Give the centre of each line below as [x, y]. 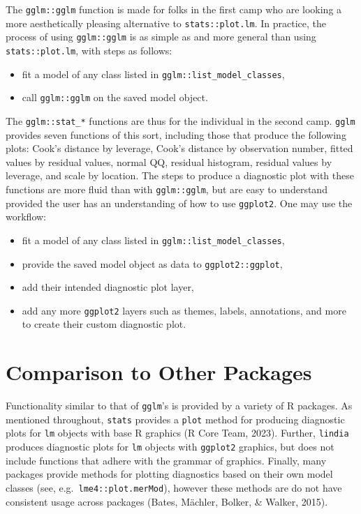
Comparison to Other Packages [159, 372]
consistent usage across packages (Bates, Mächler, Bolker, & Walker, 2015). [167, 501]
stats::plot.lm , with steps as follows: [89, 50]
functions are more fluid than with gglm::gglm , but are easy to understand [167, 189]
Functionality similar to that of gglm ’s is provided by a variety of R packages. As [179, 406]
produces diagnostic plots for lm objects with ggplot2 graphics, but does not [170, 447]
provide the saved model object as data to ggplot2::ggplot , [152, 263]
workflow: [26, 217]
